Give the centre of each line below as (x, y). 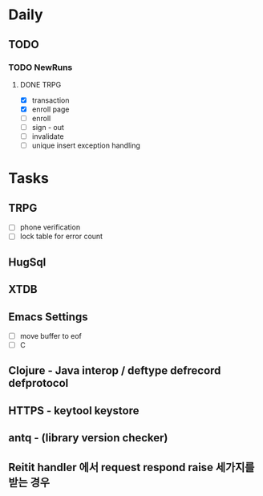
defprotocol (38, 383)
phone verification (50, 227)
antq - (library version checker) (88, 438)
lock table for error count (61, 236)
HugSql (27, 262)
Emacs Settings (48, 317)
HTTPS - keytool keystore (74, 411)
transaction (51, 100)
